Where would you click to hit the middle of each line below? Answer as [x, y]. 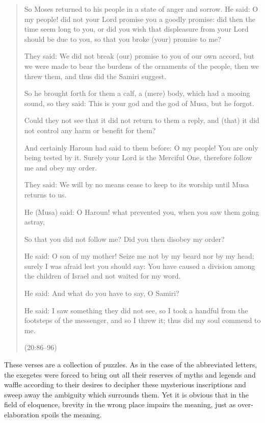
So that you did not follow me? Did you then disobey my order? [124, 239]
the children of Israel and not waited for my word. [102, 276]
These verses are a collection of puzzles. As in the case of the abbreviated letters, [131, 365]
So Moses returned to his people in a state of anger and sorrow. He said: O [141, 9]
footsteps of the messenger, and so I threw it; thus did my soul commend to [142, 320]
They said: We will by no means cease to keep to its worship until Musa [137, 184]
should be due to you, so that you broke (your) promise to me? [123, 39]
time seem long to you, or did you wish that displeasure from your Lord [136, 29]
